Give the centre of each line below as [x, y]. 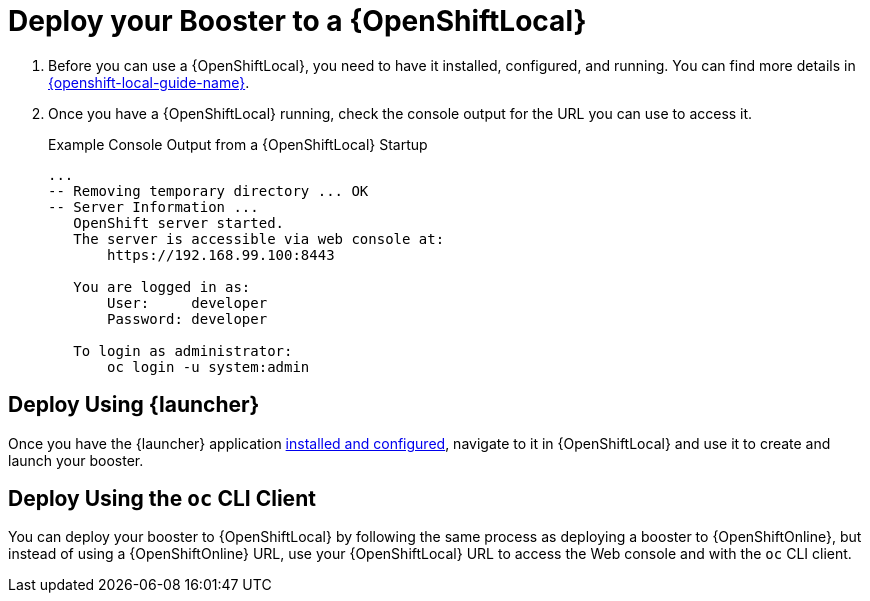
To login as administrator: [183, 350]
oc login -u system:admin [208, 366]
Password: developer [187, 318]
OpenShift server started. [179, 222]
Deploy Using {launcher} [134, 405]
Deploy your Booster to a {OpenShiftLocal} [297, 21]
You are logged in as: [162, 286]
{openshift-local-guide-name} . [149, 82]
